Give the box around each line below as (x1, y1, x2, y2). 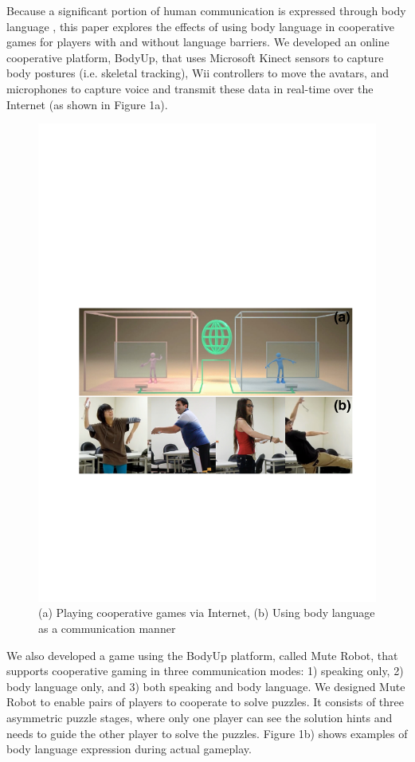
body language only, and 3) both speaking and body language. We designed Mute (6, 678, 405, 694)
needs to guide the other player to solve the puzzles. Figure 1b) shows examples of (6, 725, 408, 741)
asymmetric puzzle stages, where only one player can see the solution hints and (6, 709, 393, 725)
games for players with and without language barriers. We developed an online (6, 33, 390, 50)
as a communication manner (38, 620, 176, 637)
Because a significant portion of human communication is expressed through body (6, 2, 406, 18)
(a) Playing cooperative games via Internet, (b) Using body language (38, 604, 375, 621)
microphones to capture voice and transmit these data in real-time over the (6, 80, 374, 96)
